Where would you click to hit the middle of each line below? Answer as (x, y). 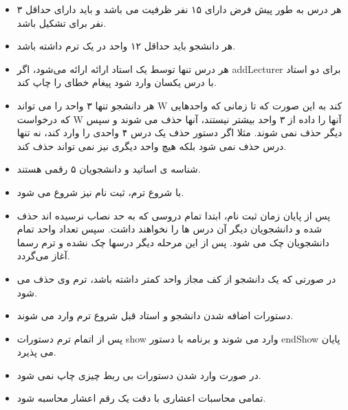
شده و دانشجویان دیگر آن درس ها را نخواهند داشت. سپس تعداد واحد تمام (169, 229)
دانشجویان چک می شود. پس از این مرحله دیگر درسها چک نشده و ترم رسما (173, 242)
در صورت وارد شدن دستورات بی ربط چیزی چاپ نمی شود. (139, 375)
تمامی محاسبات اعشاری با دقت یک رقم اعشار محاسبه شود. (141, 398)
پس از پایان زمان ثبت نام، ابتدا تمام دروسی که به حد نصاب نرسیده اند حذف (174, 215)
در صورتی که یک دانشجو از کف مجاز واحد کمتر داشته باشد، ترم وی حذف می (176, 278)
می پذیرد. (36, 352)
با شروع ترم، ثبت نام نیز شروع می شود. (100, 192)
